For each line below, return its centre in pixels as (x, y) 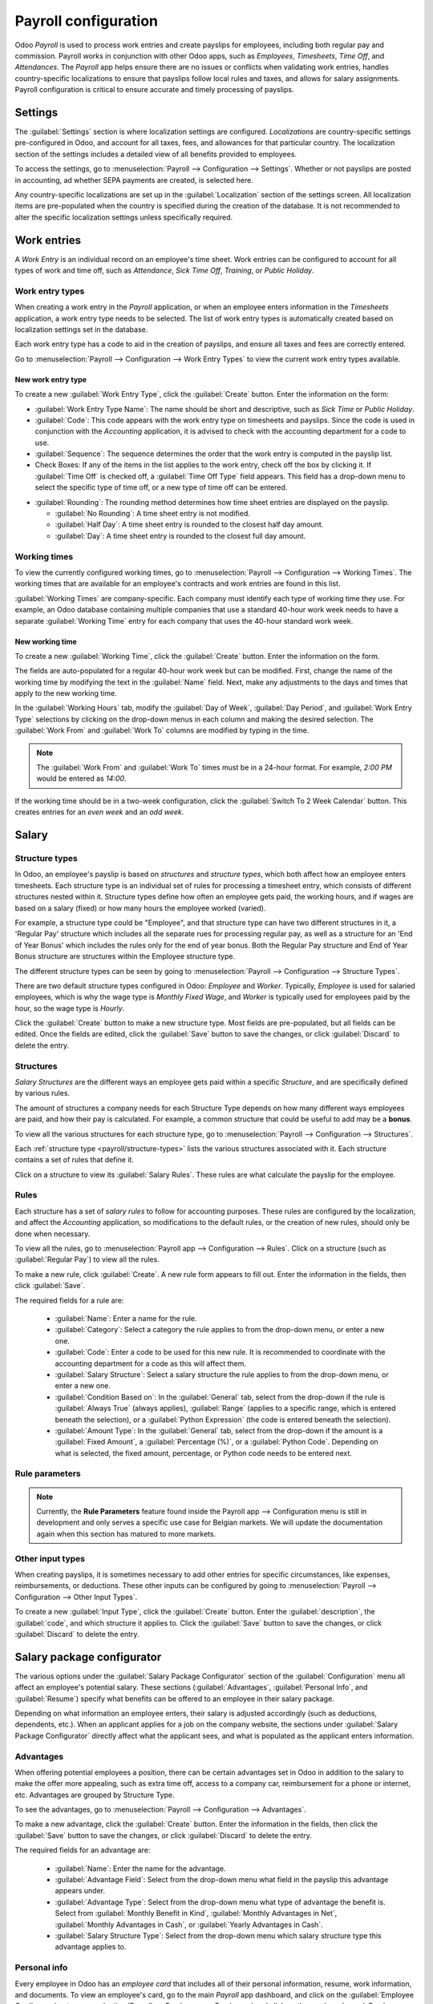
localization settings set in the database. (81, 329)
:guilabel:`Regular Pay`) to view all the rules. (87, 1259)
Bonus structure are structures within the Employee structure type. (125, 956)
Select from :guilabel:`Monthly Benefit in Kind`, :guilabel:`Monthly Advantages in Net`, (196, 1913)
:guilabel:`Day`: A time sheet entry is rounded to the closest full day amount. (180, 535)
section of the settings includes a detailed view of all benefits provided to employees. (156, 154)
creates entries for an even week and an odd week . (99, 812)
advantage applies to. (91, 1947)
